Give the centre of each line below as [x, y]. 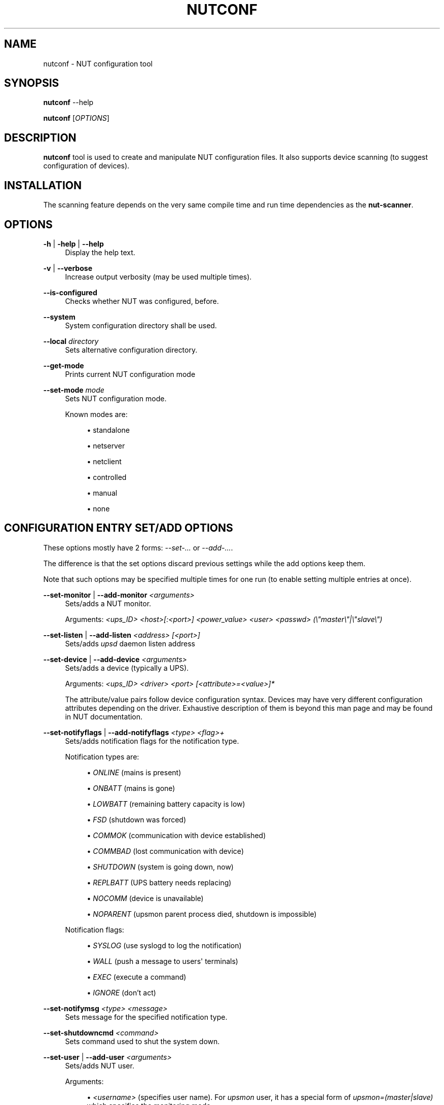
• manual [102, 493]
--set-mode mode [74, 390]
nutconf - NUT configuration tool [98, 63]
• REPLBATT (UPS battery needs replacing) [159, 882]
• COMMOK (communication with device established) [176, 835]
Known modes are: [96, 414]
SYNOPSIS [32, 83]
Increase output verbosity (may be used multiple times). [158, 277]
